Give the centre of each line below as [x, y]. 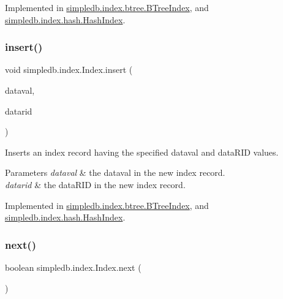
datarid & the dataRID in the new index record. [95, 184]
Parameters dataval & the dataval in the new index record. [115, 172]
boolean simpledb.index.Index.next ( [73, 267]
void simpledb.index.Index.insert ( [69, 70]
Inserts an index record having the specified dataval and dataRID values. [142, 152]
